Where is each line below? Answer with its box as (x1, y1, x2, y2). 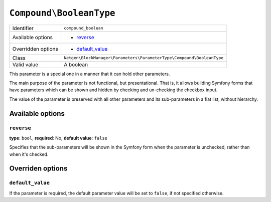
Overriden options (9, 164, 68, 173)
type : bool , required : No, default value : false (9, 135, 108, 141)
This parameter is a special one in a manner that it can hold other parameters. (9, 71, 170, 77)
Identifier (12, 25, 34, 32)
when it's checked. (9, 151, 49, 157)
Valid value (12, 61, 39, 68)
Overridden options (12, 45, 59, 52)
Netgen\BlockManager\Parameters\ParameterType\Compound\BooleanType (63, 55, 224, 61)
